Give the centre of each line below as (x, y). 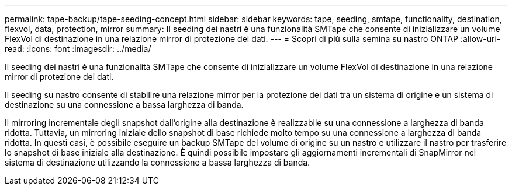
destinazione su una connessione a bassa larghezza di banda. (124, 105)
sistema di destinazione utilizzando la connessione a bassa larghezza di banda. (158, 162)
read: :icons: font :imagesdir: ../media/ (78, 49)
